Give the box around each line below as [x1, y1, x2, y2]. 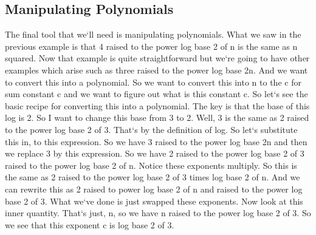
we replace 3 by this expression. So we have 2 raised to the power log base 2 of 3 [5, 147, 304, 160]
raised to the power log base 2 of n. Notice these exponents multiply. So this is [5, 158, 297, 171]
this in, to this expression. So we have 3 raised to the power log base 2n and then [5, 135, 307, 148]
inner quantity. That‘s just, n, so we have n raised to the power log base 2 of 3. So [5, 206, 311, 219]
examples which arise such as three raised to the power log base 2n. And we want [5, 63, 308, 76]
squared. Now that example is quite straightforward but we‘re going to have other [5, 52, 310, 64]
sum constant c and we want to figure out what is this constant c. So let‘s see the [5, 87, 308, 100]
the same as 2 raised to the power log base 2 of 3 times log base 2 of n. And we [5, 171, 300, 183]
